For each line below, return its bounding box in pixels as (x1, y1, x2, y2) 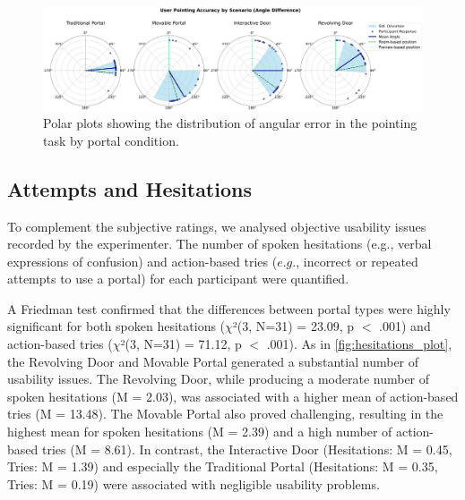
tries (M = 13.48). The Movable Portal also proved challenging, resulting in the (7, 404, 443, 423)
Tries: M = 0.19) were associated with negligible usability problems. (7, 474, 380, 493)
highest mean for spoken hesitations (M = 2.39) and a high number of (7, 422, 392, 441)
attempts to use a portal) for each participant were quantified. (7, 269, 349, 288)
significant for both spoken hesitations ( (7, 317, 226, 335)
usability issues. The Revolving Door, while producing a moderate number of (7, 369, 430, 388)
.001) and (379, 317, 431, 335)
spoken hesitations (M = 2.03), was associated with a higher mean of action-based (7, 386, 459, 405)
